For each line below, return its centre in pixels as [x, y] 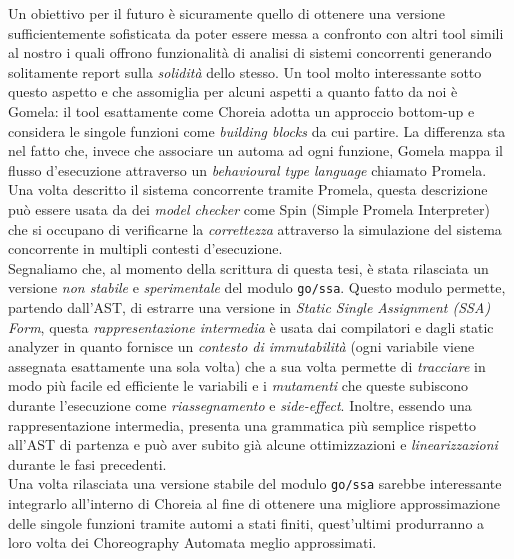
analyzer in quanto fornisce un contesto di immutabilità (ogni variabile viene [241, 346]
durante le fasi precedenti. [87, 463]
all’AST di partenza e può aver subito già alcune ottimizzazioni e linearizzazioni [253, 444]
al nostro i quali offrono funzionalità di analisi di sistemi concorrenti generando [250, 52]
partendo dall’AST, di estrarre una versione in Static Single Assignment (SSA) [249, 306]
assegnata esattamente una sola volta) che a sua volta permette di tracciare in [247, 365]
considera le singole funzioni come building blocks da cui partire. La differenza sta [257, 130]
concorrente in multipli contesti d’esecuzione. [145, 248]
